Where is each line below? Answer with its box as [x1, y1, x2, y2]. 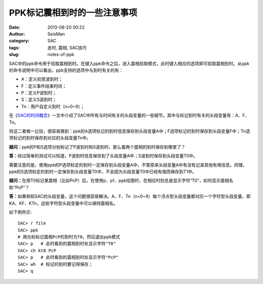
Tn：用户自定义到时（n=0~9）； [21, 103, 85, 109]
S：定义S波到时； [21, 96, 57, 102]
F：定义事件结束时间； [21, 83, 67, 89]
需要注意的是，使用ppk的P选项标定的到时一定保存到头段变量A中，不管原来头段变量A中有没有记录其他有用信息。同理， [9, 162, 247, 168]
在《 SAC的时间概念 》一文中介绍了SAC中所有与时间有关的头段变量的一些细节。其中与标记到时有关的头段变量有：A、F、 [9, 113, 249, 118]
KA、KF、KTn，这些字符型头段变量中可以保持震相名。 [9, 200, 118, 206]
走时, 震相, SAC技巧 [47, 44, 87, 51]
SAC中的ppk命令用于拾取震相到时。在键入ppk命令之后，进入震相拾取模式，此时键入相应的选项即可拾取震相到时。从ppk [9, 60, 249, 66]
